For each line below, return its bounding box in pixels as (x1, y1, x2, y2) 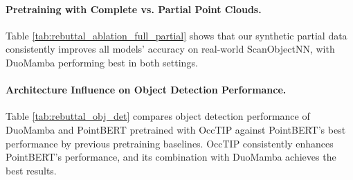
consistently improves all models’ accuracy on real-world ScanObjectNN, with (6, 42, 335, 56)
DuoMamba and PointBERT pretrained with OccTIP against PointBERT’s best (6, 122, 346, 136)
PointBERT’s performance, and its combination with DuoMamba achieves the (6, 150, 336, 164)
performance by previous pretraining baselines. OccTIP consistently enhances (6, 136, 334, 150)
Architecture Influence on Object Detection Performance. (6, 82, 287, 97)
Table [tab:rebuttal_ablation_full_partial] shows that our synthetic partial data (6, 28, 347, 42)
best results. (6, 163, 57, 177)
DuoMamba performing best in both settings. (6, 55, 198, 69)
